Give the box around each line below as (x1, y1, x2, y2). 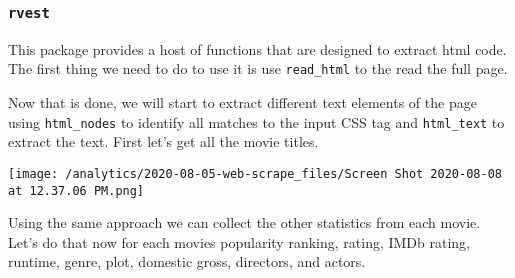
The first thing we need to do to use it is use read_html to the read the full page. (8, 58, 508, 79)
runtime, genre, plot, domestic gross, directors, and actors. (8, 251, 366, 272)
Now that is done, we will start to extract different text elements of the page (8, 92, 477, 113)
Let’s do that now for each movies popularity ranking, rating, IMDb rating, (8, 231, 471, 252)
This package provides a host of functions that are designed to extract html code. (8, 38, 507, 59)
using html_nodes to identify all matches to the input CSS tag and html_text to (8, 111, 505, 132)
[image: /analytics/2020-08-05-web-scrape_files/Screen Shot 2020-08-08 (8, 166, 502, 181)
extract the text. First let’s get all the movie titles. (8, 131, 319, 152)
